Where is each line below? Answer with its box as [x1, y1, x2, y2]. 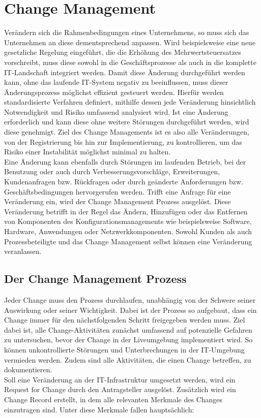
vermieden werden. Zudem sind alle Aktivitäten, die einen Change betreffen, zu [4, 354, 251, 365]
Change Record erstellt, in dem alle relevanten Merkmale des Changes [4, 394, 223, 404]
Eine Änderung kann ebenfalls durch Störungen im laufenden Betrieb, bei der [4, 156, 246, 167]
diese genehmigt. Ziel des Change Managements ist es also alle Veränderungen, [4, 126, 249, 137]
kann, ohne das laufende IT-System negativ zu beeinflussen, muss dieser [4, 77, 228, 87]
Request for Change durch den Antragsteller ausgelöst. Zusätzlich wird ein [4, 384, 236, 395]
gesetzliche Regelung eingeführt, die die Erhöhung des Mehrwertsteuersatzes [4, 47, 241, 57]
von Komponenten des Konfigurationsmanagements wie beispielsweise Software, [4, 216, 252, 227]
